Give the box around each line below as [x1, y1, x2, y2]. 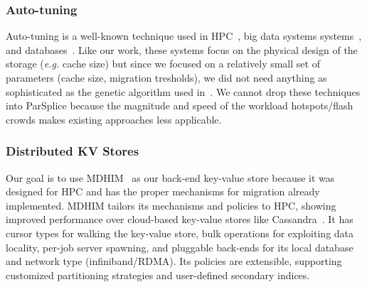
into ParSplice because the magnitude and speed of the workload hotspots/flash [6, 98, 353, 113]
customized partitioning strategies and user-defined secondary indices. [6, 267, 310, 282]
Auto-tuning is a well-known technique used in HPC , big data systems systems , [6, 28, 362, 43]
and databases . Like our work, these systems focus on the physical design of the [6, 42, 358, 57]
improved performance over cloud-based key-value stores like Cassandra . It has [6, 212, 353, 227]
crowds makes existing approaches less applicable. [6, 112, 222, 126]
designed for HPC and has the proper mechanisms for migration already [6, 184, 320, 199]
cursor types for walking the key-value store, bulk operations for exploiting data [6, 225, 354, 240]
